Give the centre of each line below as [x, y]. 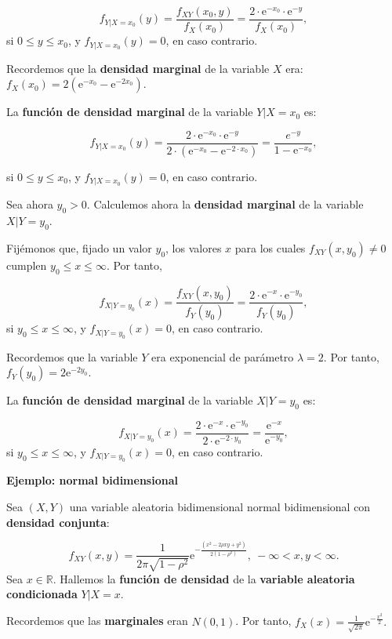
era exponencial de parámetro [223, 356]
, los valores [194, 247]
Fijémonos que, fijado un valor [79, 247]
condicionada [42, 594]
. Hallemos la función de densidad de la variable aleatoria [204, 578]
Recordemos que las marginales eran [97, 621]
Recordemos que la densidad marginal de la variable [138, 68]
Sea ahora [30, 204]
